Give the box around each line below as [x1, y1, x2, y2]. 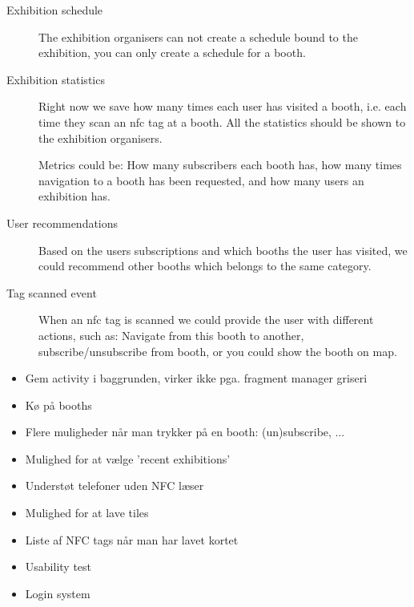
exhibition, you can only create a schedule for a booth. [38, 44, 306, 61]
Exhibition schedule [6, 2, 103, 18]
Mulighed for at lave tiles [25, 504, 149, 521]
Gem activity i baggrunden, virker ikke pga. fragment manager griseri [25, 370, 368, 386]
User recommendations [6, 214, 119, 231]
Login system [25, 585, 90, 601]
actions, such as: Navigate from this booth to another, [38, 326, 304, 343]
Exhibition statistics [6, 71, 105, 87]
